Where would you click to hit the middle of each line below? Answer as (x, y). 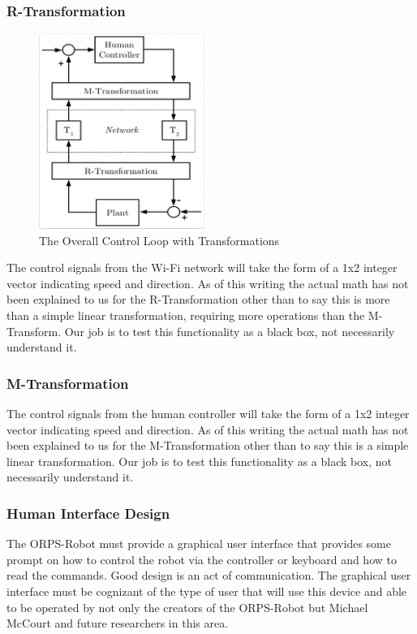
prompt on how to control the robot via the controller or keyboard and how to (202, 559)
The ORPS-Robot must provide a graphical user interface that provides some (199, 543)
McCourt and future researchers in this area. (118, 623)
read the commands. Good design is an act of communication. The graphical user (209, 575)
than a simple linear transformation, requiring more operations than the (186, 315)
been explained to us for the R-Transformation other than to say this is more (198, 299)
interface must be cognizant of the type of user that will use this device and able (207, 591)
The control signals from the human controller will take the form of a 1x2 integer (208, 413)
